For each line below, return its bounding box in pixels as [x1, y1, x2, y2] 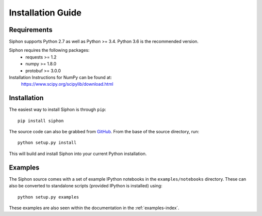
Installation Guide [9, 7, 82, 18]
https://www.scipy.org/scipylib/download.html [21, 81, 114, 87]
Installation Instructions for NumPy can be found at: [9, 75, 112, 80]
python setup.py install [17, 140, 77, 145]
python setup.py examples [17, 194, 80, 200]
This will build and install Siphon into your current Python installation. [9, 151, 147, 156]
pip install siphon [17, 118, 64, 123]
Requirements [9, 26, 53, 34]
